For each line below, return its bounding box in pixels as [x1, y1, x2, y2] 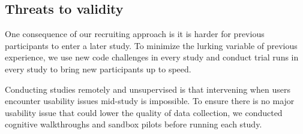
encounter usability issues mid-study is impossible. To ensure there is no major [5, 95, 295, 107]
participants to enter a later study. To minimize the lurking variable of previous [5, 39, 298, 51]
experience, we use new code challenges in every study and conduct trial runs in [5, 51, 299, 63]
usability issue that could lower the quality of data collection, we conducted [5, 106, 283, 118]
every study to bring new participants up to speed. [5, 62, 191, 75]
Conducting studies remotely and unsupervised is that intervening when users [5, 83, 290, 95]
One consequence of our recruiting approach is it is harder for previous [5, 28, 265, 40]
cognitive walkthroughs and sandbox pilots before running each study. [5, 118, 262, 130]
